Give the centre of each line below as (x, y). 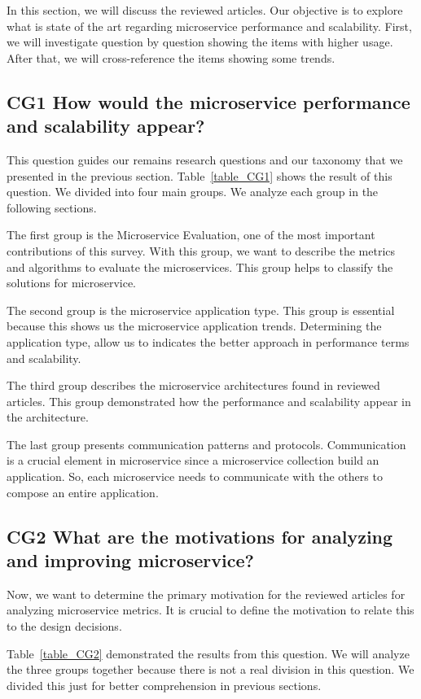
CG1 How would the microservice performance (208, 101)
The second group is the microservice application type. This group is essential (201, 310)
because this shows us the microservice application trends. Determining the (194, 326)
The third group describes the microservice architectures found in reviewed (193, 385)
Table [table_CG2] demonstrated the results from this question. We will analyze (208, 653)
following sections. (52, 207)
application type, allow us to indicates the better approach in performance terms (208, 341)
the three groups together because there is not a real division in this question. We (210, 669)
